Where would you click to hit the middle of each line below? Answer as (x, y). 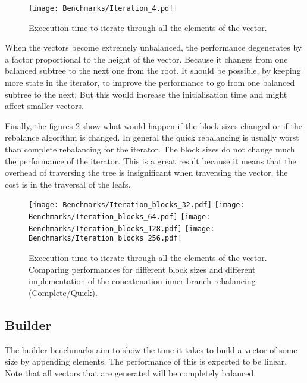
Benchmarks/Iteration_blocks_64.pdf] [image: (120, 217)
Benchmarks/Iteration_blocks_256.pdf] (105, 239)
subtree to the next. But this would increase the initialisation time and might (146, 94)
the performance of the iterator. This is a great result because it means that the (151, 161)
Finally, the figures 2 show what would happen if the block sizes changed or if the (153, 125)
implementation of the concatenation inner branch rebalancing (142, 281)
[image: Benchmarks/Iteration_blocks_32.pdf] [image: (137, 205)
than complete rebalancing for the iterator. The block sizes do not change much (150, 149)
